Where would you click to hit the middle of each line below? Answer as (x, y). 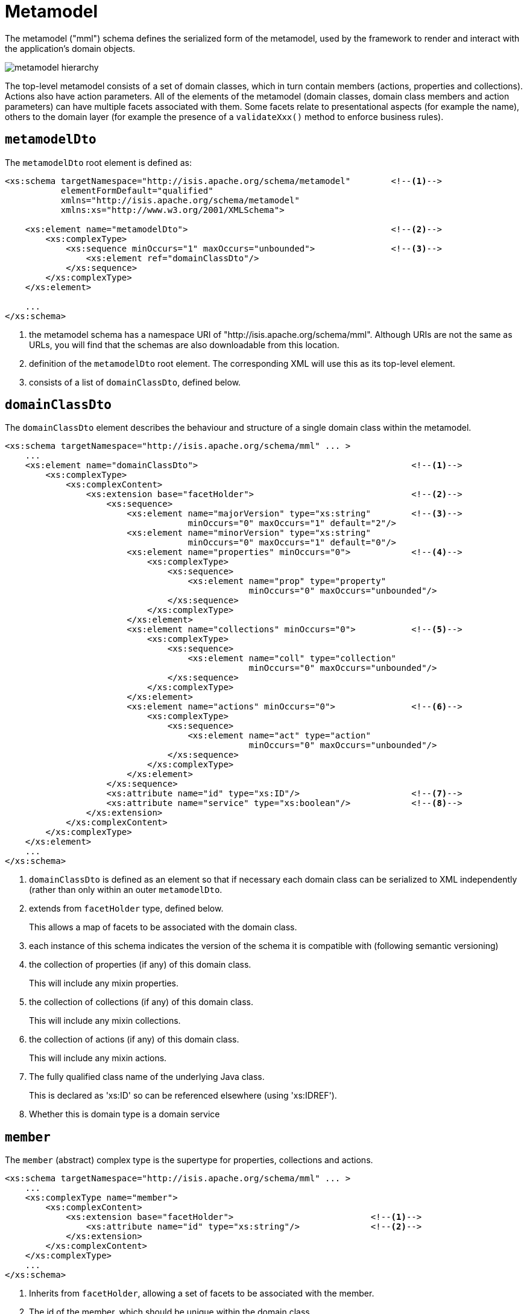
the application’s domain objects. (70, 48)
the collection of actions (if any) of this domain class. (134, 1039)
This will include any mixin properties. (104, 983)
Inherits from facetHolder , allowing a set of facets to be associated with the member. (202, 1293)
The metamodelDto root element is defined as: (99, 162)
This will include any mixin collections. (105, 1021)
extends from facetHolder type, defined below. (126, 909)
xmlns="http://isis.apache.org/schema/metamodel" (180, 200)
